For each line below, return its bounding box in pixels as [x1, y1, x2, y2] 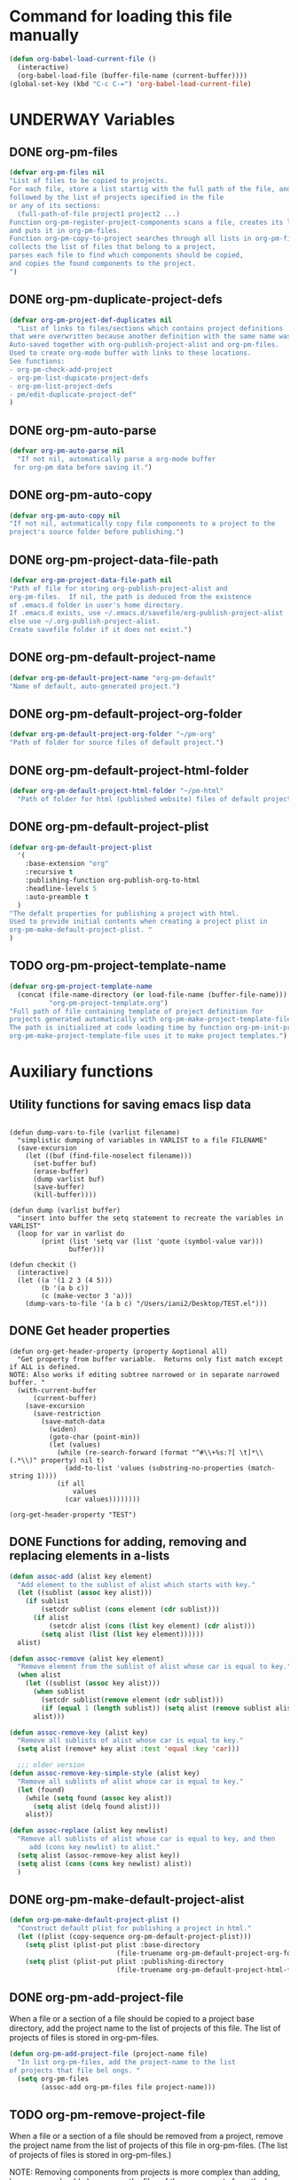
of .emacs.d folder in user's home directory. [9, 600, 184, 610]
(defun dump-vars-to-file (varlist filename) [9, 1128, 180, 1137]
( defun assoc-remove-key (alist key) [9, 1727, 149, 1737]
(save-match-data [41, 1416, 105, 1426]
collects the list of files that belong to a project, [9, 243, 216, 252]
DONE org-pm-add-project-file [9, 1990, 184, 2005]
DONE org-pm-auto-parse [9, 422, 157, 437]
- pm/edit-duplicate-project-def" [9, 389, 137, 399]
